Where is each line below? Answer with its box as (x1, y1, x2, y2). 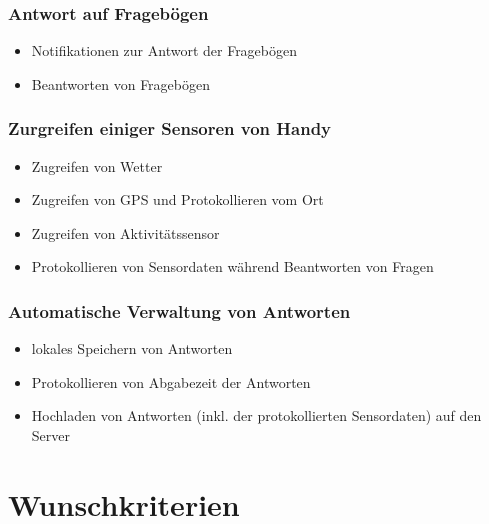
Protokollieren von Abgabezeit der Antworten (31, 371, 311, 392)
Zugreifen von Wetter (31, 155, 163, 176)
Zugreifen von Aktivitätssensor (31, 222, 220, 243)
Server (31, 425, 70, 445)
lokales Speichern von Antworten (31, 338, 233, 359)
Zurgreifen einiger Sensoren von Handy (8, 116, 332, 141)
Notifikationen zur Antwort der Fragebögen (31, 40, 298, 61)
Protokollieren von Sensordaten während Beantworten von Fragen (31, 256, 434, 277)
